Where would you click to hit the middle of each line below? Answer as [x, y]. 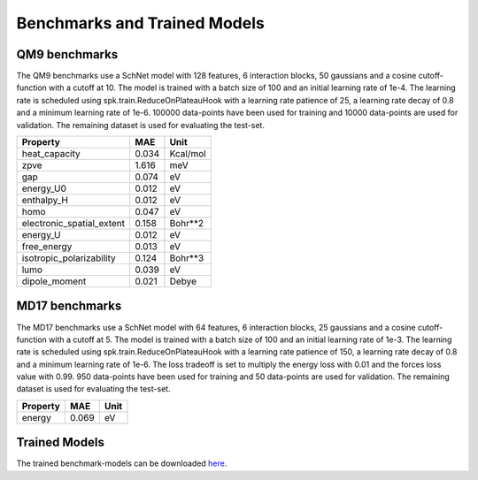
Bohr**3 [187, 258]
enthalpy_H [45, 201]
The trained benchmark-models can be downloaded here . [122, 463]
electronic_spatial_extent [73, 224]
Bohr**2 [186, 224]
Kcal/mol [188, 154]
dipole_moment [54, 281]
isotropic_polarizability [69, 258]
